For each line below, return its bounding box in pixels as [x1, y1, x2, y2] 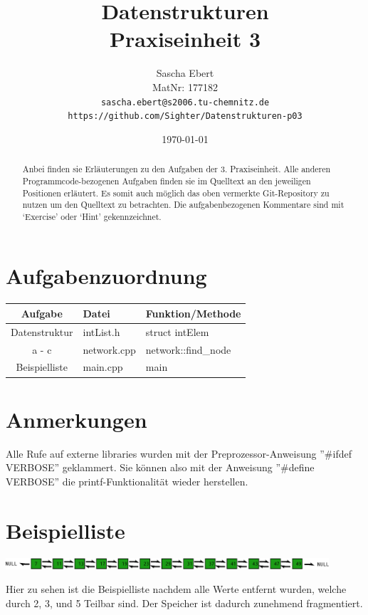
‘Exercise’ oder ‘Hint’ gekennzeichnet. [22, 210, 162, 222]
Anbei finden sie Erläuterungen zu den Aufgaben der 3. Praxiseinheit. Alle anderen [22, 163, 331, 175]
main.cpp [83, 359, 123, 374]
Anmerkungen [6, 404, 147, 433]
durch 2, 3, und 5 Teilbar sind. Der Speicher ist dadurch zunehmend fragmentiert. [6, 595, 363, 610]
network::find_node [145, 342, 231, 357]
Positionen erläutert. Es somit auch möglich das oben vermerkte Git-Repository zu [22, 186, 330, 199]
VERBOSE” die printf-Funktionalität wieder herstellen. [6, 473, 248, 488]
